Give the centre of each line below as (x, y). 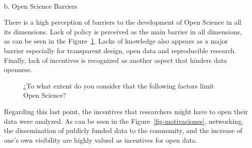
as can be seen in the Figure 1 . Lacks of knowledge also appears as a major (116, 41)
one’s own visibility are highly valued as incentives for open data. (101, 140)
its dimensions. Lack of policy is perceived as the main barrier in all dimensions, (123, 31)
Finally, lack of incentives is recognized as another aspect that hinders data (116, 60)
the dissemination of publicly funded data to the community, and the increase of (123, 130)
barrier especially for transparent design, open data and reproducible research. (120, 50)
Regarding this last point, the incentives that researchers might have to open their (126, 111)
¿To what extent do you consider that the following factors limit (119, 85)
